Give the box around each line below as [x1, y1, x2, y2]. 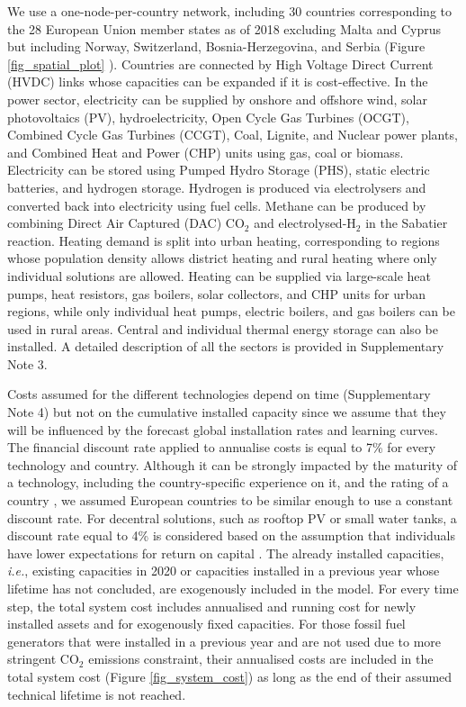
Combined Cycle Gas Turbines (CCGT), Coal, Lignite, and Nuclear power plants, [7, 125, 458, 144]
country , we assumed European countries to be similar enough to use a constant [7, 491, 453, 510]
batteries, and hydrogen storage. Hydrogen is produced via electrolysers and [7, 177, 426, 196]
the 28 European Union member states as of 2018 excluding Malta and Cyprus [7, 19, 442, 38]
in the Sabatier [365, 213, 448, 232]
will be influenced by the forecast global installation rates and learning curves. [7, 420, 438, 439]
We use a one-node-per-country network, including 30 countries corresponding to [7, 2, 452, 20]
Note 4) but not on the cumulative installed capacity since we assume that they [7, 403, 446, 421]
